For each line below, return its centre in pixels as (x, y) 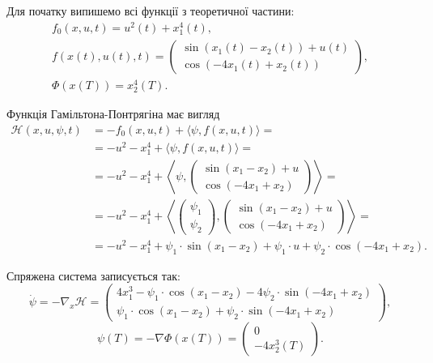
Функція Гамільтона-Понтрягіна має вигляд (113, 114)
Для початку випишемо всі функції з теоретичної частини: (151, 11)
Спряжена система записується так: (93, 275)
